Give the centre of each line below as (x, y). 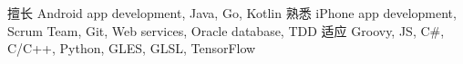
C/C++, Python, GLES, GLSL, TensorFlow (132, 48)
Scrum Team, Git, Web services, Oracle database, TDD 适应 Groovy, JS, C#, (226, 30)
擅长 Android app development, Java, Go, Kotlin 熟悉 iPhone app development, (232, 13)
